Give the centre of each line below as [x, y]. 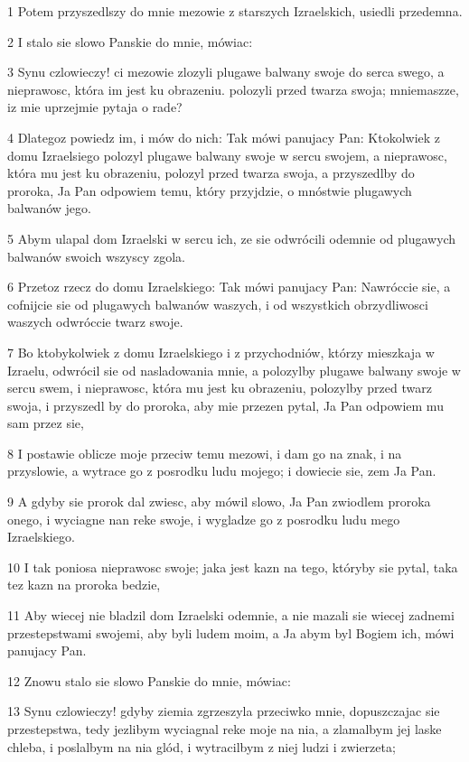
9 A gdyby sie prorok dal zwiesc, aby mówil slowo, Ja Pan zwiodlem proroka [219, 502]
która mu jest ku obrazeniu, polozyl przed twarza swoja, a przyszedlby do [211, 173]
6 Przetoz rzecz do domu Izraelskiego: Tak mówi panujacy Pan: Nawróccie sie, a [229, 287]
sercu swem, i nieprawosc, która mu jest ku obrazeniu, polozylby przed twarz [220, 388]
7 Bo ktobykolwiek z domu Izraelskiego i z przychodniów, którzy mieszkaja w [221, 352]
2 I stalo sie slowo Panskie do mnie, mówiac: [130, 41]
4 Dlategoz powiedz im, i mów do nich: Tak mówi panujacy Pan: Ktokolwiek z [224, 137]
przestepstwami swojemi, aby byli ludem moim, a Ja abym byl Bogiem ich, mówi [231, 632]
